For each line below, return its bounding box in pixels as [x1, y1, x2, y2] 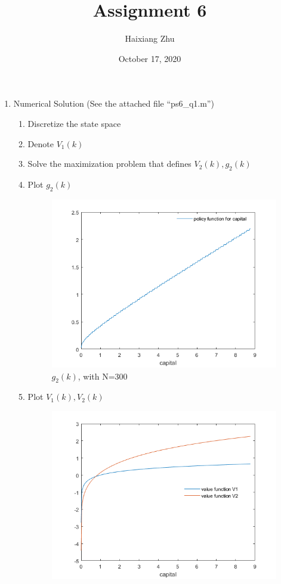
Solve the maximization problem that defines [27, 157, 192, 170]
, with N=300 [78, 369, 128, 382]
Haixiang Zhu [125, 32, 175, 45]
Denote [27, 137, 54, 150]
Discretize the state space [27, 117, 121, 129]
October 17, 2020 [118, 52, 181, 64]
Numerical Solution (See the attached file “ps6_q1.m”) [13, 97, 214, 110]
